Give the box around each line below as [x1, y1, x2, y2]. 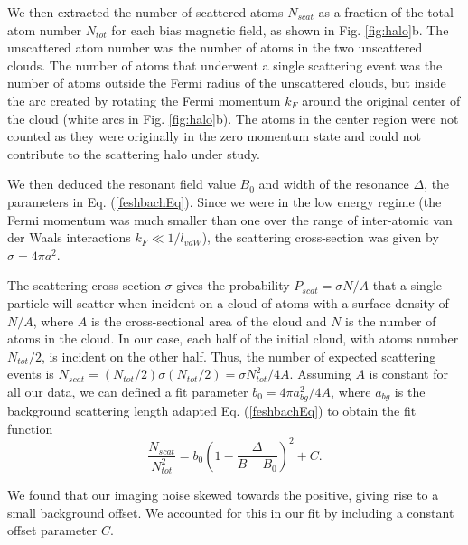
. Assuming [289, 364, 351, 383]
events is [7, 364, 54, 383]
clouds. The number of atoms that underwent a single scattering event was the [7, 55, 443, 74]
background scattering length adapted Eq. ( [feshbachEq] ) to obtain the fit [7, 401, 417, 420]
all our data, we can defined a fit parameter [7, 381, 248, 400]
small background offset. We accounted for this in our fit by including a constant [7, 503, 454, 522]
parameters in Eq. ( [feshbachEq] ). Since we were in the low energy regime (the [7, 192, 442, 211]
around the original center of [302, 90, 461, 109]
